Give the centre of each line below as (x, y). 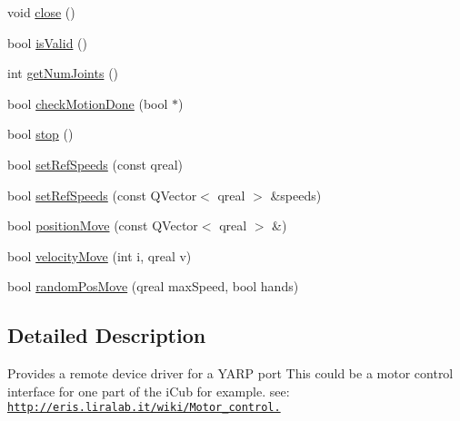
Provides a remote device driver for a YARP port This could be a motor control (230, 373)
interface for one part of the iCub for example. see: (149, 391)
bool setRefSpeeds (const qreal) (95, 164)
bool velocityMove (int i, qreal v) (100, 255)
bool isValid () (48, 42)
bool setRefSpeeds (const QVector (102, 195)
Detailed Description (107, 335)
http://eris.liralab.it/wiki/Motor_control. (144, 408)
